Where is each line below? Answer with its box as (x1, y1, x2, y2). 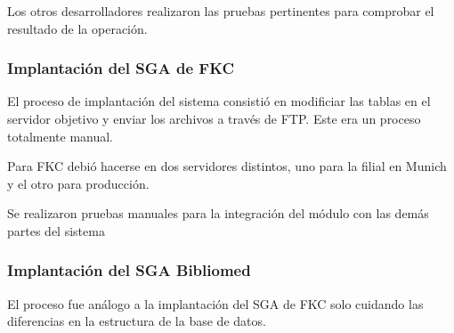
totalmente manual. (7, 126, 113, 145)
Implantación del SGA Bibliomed (7, 259, 251, 281)
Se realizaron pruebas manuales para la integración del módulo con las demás (7, 204, 429, 223)
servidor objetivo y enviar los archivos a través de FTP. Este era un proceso (7, 110, 421, 127)
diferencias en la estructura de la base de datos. (7, 312, 266, 330)
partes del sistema (7, 221, 105, 240)
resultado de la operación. (7, 19, 148, 37)
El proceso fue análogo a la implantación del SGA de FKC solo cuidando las (7, 294, 424, 313)
